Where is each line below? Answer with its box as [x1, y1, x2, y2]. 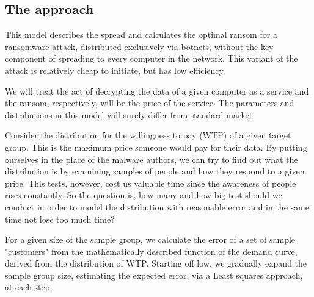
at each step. [5, 281, 53, 293]
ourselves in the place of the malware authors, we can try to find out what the [5, 152, 298, 165]
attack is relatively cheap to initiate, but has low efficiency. [5, 63, 225, 76]
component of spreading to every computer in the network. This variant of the [5, 52, 298, 65]
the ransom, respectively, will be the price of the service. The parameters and [5, 96, 294, 109]
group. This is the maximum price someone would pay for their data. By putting [5, 140, 307, 153]
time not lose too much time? [5, 212, 115, 225]
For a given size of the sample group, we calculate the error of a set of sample [5, 233, 296, 246]
